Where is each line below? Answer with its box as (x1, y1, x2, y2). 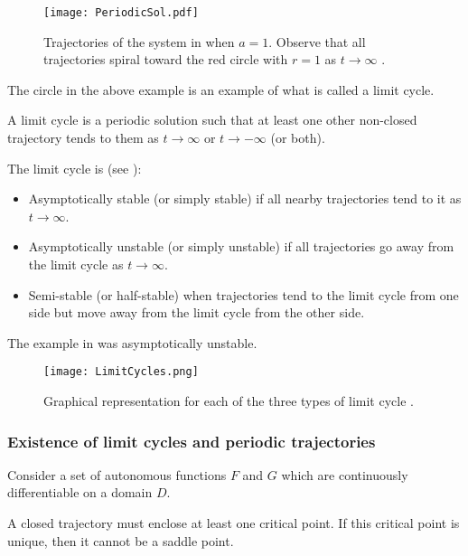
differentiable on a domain (7, 483, 153, 502)
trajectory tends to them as (7, 128, 159, 147)
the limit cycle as (28, 255, 124, 273)
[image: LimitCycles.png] (43, 365, 199, 379)
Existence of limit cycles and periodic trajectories (7, 429, 376, 452)
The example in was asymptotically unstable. (7, 333, 257, 352)
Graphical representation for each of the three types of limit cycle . (43, 391, 414, 410)
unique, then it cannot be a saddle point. (7, 531, 234, 550)
